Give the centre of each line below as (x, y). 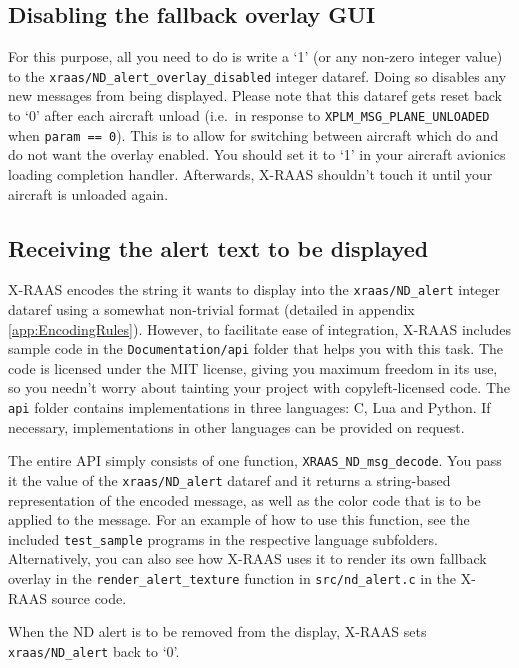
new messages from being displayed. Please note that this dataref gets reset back (255, 95)
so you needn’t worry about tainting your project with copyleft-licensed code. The (259, 387)
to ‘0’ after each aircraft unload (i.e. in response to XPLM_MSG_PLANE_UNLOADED (249, 115)
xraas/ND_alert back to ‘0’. (94, 650)
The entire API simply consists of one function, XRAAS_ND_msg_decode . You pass (255, 460)
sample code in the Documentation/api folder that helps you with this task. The (255, 348)
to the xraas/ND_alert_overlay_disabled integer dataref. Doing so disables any (257, 75)
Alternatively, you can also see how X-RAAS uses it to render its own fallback (247, 558)
